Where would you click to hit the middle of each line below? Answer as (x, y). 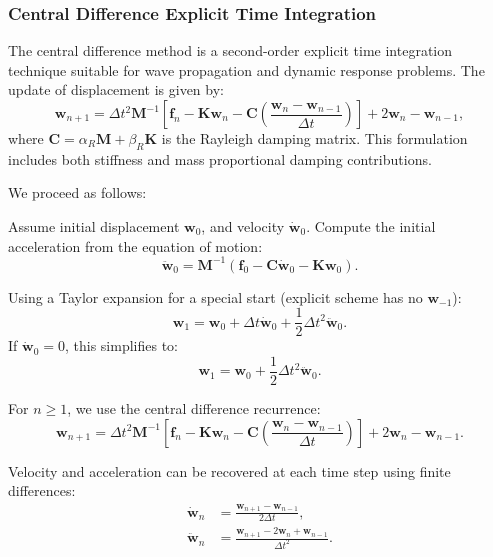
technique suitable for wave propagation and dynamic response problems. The (246, 69)
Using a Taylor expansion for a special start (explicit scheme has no (215, 296)
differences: (42, 490)
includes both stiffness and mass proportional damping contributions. (220, 158)
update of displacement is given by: (116, 89)
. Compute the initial (371, 225)
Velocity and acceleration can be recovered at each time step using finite (229, 470)
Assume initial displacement (94, 225)
